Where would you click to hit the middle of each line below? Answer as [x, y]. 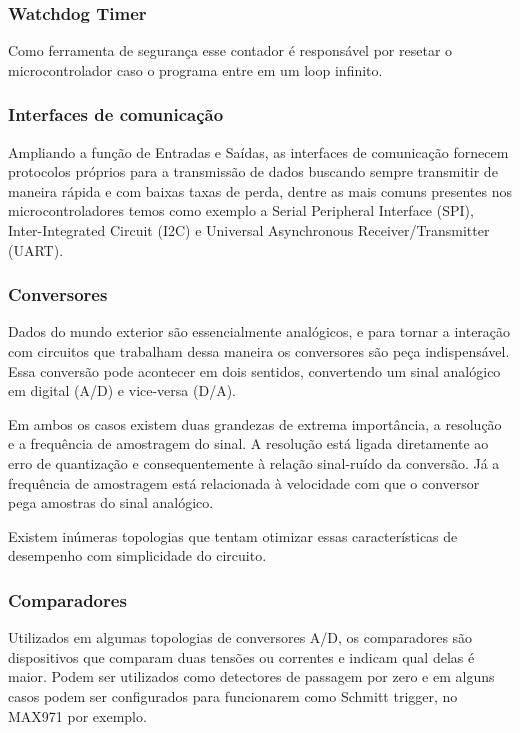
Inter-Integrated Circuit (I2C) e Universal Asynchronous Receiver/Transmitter [249, 230]
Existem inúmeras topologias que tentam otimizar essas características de [233, 535]
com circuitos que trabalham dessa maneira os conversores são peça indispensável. [259, 351]
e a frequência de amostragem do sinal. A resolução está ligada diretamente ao [248, 443]
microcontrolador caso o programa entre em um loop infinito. [195, 69]
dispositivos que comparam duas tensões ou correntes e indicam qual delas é [241, 656]
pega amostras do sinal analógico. [111, 502]
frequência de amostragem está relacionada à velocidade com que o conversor [244, 482]
